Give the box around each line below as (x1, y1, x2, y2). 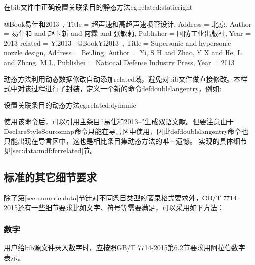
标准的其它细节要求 (4, 169, 97, 185)
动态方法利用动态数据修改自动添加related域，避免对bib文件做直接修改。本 (4, 73, 241, 84)
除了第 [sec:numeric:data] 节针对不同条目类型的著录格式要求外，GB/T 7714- (4, 192, 239, 202)
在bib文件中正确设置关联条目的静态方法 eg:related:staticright (4, 2, 193, 12)
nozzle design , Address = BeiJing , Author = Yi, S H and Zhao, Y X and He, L (4, 47, 242, 58)
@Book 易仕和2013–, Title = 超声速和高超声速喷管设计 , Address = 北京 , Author (4, 18, 252, 29)
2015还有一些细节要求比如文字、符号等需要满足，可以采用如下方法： (4, 202, 224, 212)
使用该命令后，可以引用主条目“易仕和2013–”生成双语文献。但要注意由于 (4, 116, 234, 127)
